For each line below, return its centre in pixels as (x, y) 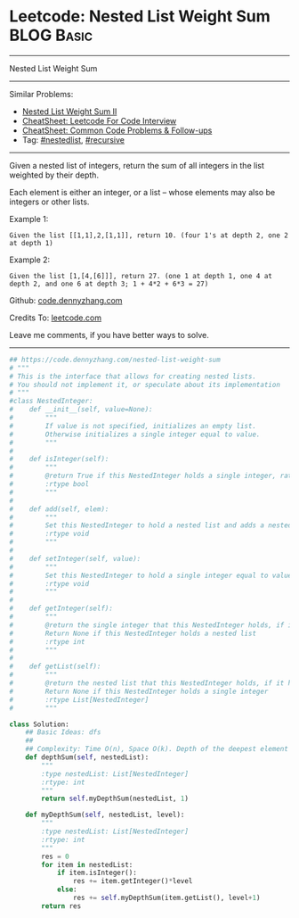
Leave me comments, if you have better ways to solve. (109, 335)
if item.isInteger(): (97, 873)
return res (61, 906)
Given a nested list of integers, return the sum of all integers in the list (137, 165)
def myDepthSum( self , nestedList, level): (105, 815)
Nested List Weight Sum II (69, 111)
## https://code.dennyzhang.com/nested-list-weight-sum (115, 360)
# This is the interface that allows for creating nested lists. (133, 376)
